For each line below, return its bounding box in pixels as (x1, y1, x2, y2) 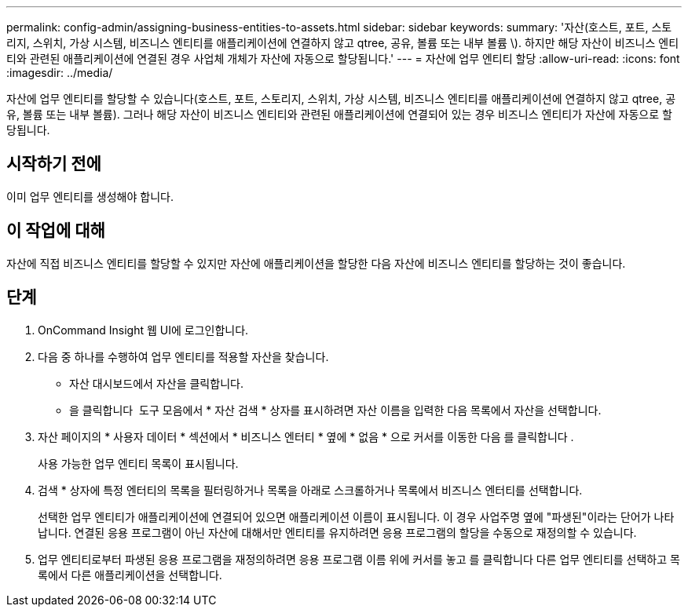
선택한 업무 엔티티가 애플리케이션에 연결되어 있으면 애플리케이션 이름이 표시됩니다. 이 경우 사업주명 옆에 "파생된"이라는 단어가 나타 (38, 509, 675, 524)
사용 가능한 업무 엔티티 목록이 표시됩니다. (38, 456, 239, 470)
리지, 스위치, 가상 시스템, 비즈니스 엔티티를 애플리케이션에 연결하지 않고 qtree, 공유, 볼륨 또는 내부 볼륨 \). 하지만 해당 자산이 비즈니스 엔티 (6, 36, 679, 49)
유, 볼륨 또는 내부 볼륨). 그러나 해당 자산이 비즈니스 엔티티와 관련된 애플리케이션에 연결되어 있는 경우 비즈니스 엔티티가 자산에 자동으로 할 (6, 108, 672, 121)
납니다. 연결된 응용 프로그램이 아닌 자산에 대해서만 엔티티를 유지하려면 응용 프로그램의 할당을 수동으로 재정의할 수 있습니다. (38, 525, 637, 539)
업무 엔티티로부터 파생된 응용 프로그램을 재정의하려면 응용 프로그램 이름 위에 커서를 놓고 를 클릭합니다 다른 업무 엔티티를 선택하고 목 (38, 552, 680, 566)
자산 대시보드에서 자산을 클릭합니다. (69, 376, 243, 390)
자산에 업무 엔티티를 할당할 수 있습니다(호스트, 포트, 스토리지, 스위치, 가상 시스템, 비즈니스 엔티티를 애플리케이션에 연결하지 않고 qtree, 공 (6, 92, 676, 105)
